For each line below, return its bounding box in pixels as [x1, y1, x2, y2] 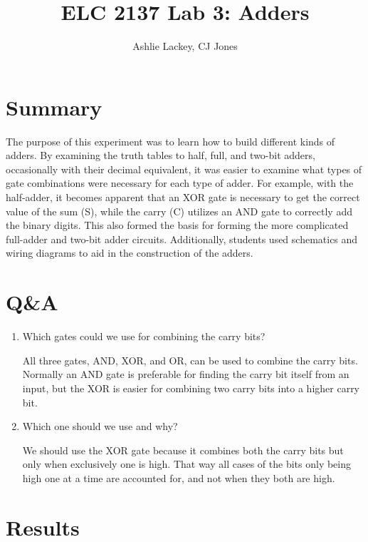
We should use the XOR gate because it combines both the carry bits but [22, 442, 344, 457]
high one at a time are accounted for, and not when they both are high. [22, 470, 335, 485]
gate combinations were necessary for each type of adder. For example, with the [6, 175, 354, 190]
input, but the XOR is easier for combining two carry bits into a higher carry [22, 380, 360, 395]
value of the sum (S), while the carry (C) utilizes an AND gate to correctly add [6, 203, 352, 218]
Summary [6, 92, 102, 121]
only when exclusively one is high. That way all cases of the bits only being [22, 456, 351, 471]
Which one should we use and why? [22, 419, 178, 434]
